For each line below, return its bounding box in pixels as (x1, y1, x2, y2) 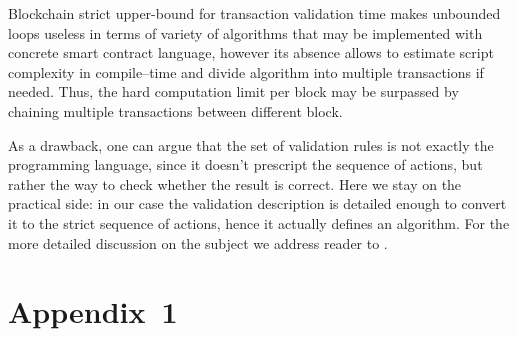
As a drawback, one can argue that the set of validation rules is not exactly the (8, 134, 494, 155)
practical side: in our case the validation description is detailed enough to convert (8, 193, 507, 214)
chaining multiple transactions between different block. (8, 100, 343, 121)
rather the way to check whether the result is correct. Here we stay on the (8, 173, 462, 194)
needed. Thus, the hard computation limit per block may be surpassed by (8, 81, 459, 102)
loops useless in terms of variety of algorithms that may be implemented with (8, 22, 483, 43)
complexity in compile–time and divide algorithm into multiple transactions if (8, 61, 484, 82)
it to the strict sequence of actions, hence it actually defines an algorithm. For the (8, 212, 510, 233)
